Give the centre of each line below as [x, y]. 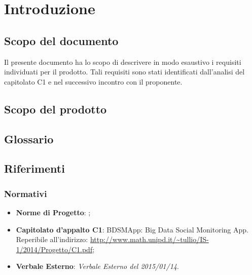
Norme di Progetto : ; [53, 212]
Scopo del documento [61, 40]
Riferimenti [34, 168]
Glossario [29, 139]
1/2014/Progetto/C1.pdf [54, 249]
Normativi [26, 193]
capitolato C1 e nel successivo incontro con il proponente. [93, 81]
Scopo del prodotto [56, 109]
